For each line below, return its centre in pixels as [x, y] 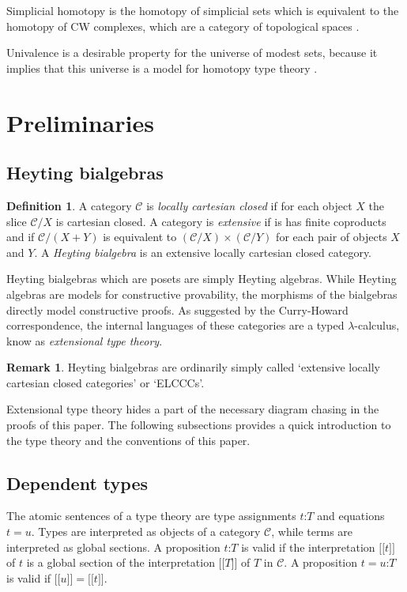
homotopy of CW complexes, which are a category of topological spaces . [183, 26]
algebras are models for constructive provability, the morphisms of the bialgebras [202, 294]
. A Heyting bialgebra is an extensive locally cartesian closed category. [203, 252]
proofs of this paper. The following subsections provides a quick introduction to [199, 425]
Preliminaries [80, 122]
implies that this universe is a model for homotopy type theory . [162, 68]
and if [21, 237]
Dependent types [77, 483]
